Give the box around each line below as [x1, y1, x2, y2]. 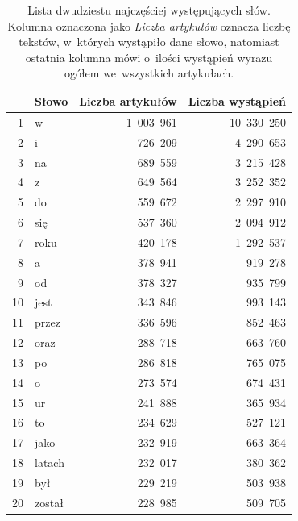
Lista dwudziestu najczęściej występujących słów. [27, 2, 271, 18]
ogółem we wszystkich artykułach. [64, 65, 234, 81]
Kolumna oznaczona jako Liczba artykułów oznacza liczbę [7, 17, 291, 34]
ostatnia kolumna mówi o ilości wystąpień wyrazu [25, 48, 273, 65]
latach [35, 454, 64, 471]
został [35, 494, 64, 511]
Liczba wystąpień [188, 92, 287, 109]
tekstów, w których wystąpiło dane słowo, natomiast [19, 33, 279, 50]
